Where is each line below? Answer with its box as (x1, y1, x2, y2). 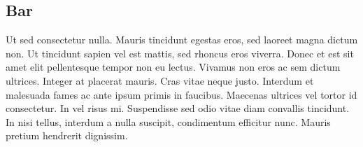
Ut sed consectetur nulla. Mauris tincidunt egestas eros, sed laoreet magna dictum (6, 32, 358, 47)
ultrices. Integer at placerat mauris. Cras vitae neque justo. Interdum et (6, 73, 314, 87)
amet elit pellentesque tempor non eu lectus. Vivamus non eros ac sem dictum (6, 59, 341, 74)
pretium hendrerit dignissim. (6, 128, 128, 143)
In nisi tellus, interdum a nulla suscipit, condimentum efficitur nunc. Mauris (6, 114, 331, 129)
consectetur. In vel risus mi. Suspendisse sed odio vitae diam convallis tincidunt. (6, 101, 350, 115)
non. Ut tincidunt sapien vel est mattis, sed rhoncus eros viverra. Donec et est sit (6, 45, 354, 60)
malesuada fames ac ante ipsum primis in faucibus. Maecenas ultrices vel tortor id (6, 87, 357, 101)
